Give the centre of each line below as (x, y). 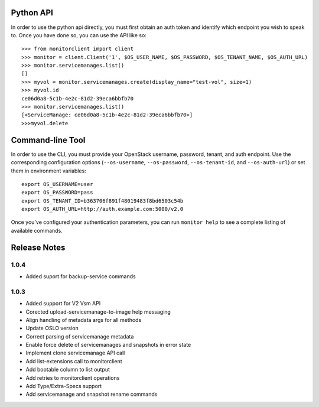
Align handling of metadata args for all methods (84, 320)
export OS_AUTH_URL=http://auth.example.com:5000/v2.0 (102, 209)
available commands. (37, 230)
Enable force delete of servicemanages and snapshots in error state (108, 345)
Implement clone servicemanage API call (75, 353)
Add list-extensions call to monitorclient (74, 361)
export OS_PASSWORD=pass (57, 193)
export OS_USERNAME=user (57, 184)
